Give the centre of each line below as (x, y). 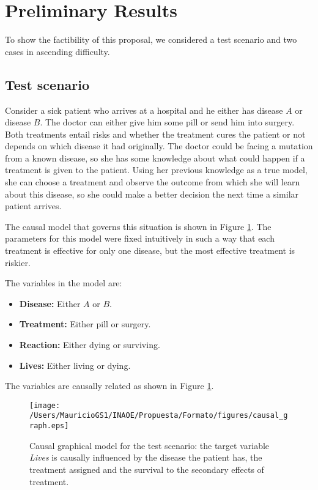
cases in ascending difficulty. (57, 51)
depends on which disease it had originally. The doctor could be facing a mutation (159, 146)
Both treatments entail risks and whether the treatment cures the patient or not (155, 134)
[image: (45, 405)
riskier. (18, 262)
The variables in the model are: (64, 283)
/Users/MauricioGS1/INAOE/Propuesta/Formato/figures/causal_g (159, 416)
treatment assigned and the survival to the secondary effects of (147, 469)
